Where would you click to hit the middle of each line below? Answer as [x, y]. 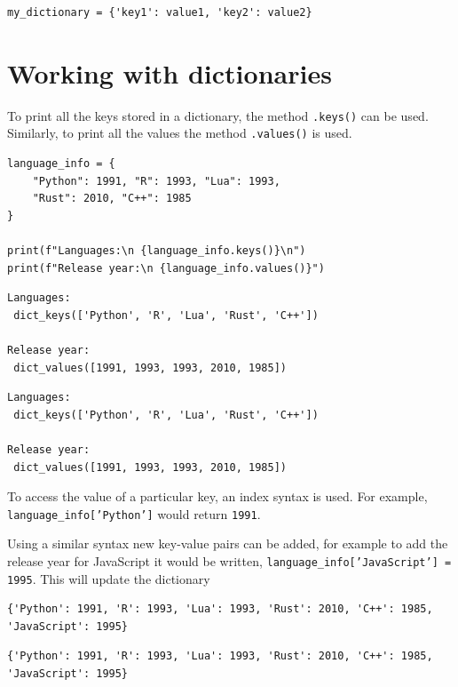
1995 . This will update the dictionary [109, 578]
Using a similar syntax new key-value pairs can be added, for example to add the [228, 543]
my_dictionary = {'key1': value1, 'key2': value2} [160, 12]
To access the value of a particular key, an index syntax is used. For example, [217, 496]
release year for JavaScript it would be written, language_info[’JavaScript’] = [229, 560]
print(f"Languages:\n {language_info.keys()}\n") [157, 251]
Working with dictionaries [170, 72]
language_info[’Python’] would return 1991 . [134, 513]
